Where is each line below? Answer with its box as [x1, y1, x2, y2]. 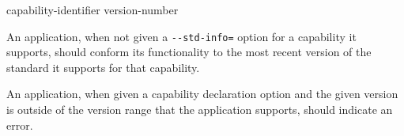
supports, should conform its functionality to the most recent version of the [6, 43, 372, 60]
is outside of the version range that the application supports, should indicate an [6, 101, 393, 118]
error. [6, 116, 33, 133]
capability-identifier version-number [6, 2, 179, 17]
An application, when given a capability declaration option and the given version [6, 85, 398, 102]
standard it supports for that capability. [6, 59, 200, 75]
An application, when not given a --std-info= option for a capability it [6, 28, 357, 44]
